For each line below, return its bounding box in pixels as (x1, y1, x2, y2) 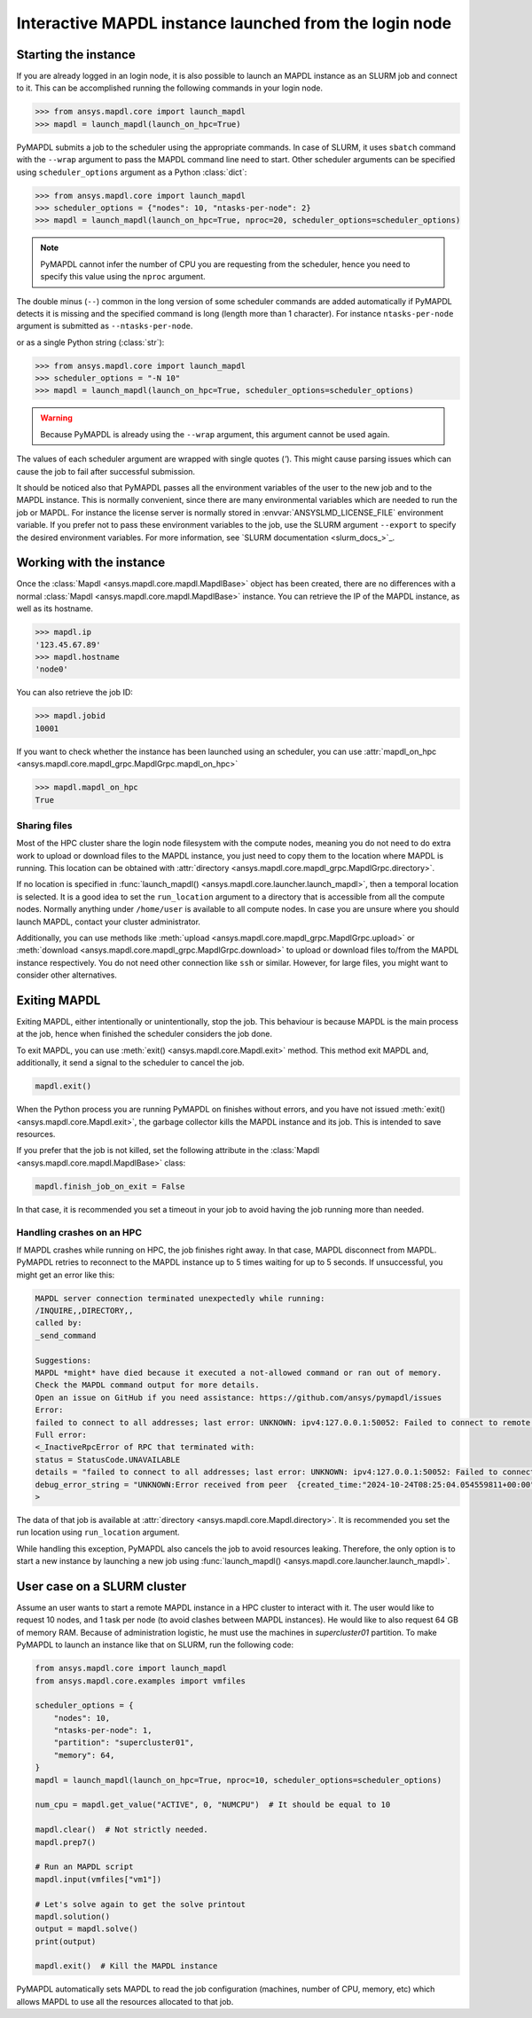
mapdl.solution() (35, 1912, 111, 1921)
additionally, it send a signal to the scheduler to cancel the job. (16, 1057, 245, 1068)
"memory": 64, (53, 1750, 115, 1760)
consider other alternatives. (16, 970, 117, 980)
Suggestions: (35, 1355, 92, 1365)
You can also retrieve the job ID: (16, 687, 133, 698)
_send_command (35, 1331, 97, 1340)
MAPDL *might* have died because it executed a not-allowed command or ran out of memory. (35, 1367, 442, 1378)
